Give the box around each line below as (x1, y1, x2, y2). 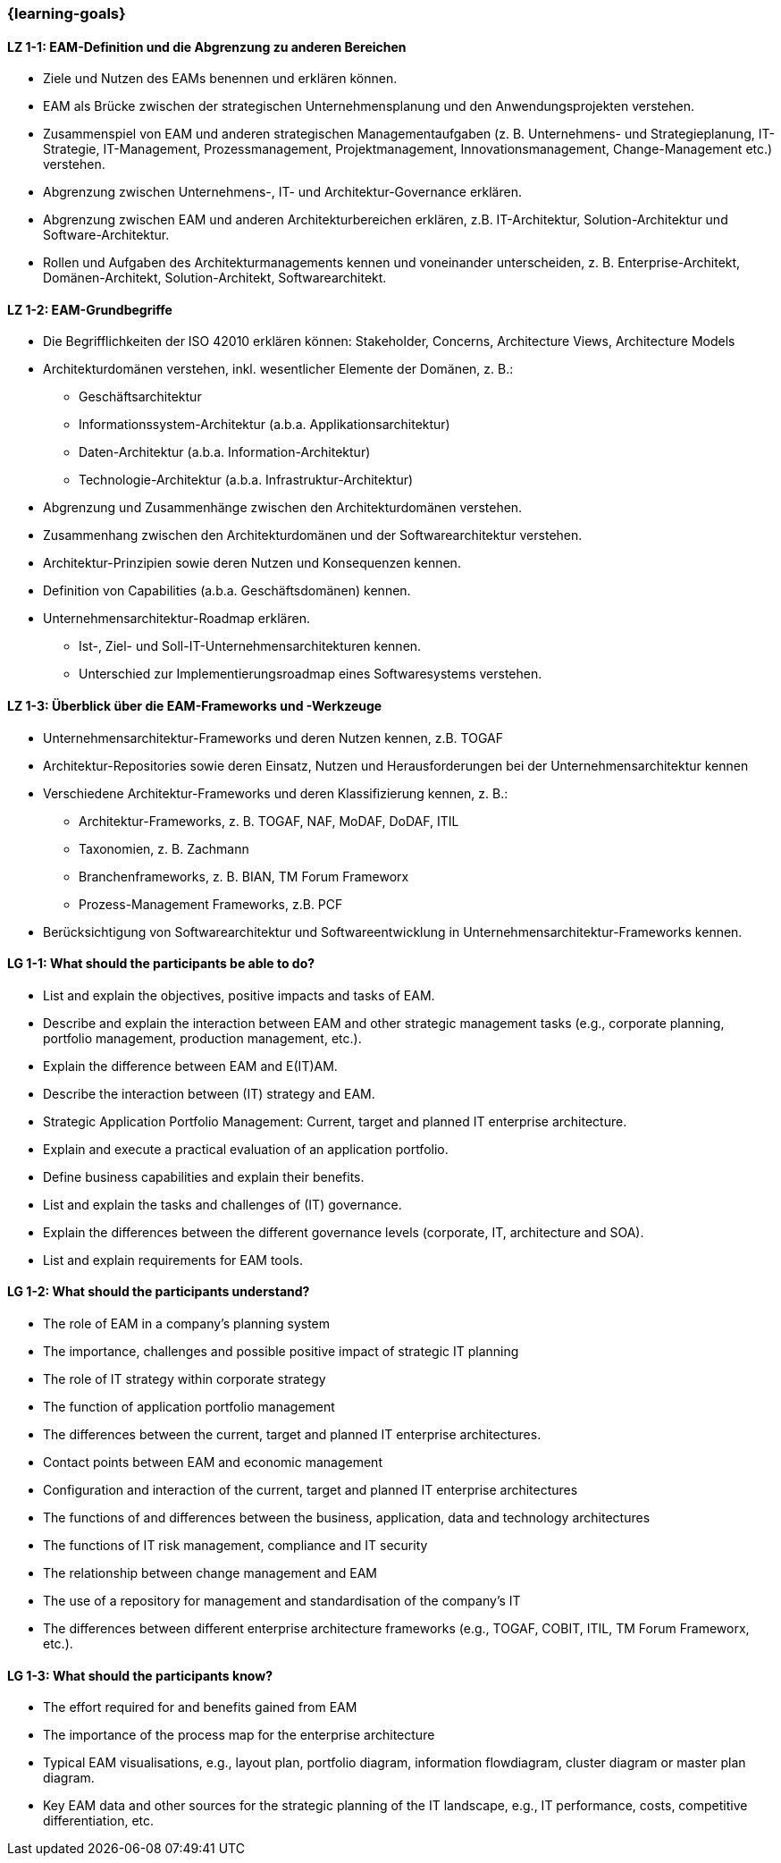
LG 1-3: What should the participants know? (7, 1667, 273, 1683)
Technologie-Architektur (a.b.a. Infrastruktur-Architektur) (79, 472, 414, 488)
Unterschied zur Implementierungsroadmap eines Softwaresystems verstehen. (79, 666, 542, 682)
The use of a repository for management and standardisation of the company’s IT (43, 1593, 521, 1609)
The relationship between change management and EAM (43, 1565, 378, 1581)
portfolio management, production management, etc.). (43, 1030, 362, 1046)
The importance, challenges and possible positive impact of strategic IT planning (43, 1344, 519, 1360)
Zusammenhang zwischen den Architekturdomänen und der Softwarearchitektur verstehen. (43, 527, 583, 544)
